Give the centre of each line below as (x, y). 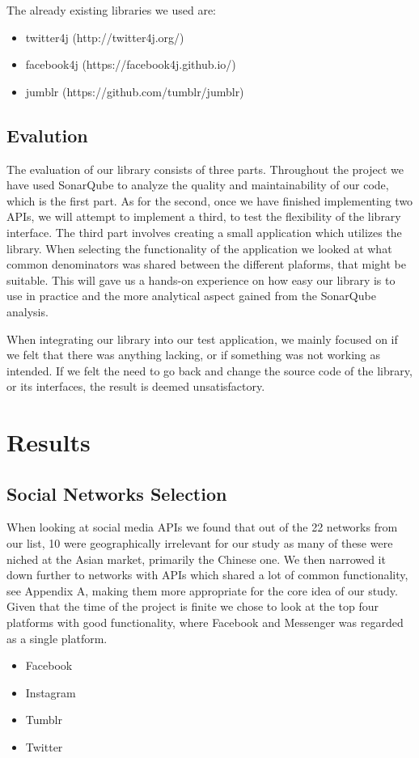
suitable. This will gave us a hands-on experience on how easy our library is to (201, 279)
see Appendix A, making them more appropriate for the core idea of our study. (202, 590)
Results (49, 442)
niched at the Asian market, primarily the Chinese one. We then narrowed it (196, 559)
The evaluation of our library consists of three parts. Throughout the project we (205, 169)
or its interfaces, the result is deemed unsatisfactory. (136, 386)
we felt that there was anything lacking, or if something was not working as (194, 355)
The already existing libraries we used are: (111, 10)
